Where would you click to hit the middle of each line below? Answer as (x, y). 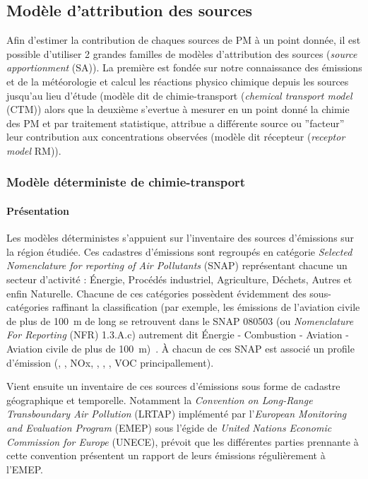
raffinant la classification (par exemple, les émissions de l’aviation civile (206, 307)
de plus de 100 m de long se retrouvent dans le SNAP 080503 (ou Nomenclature (180, 320)
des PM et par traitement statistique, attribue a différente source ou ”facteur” (176, 123)
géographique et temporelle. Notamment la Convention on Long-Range (160, 400)
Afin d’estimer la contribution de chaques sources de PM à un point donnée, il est (184, 40)
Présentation (38, 210)
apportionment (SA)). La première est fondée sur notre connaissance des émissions (184, 67)
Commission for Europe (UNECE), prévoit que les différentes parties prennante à (183, 441)
